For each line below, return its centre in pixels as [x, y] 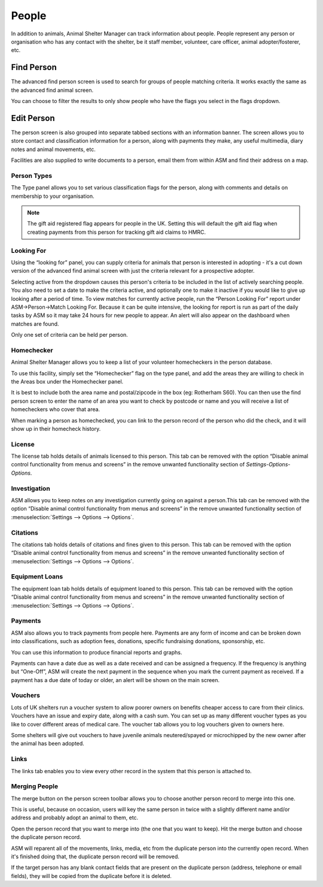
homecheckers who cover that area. [56, 409]
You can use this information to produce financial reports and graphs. [97, 652]
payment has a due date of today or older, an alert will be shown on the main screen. [115, 680]
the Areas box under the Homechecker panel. [67, 381]
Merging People [35, 786]
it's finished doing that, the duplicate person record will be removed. [95, 856]
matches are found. [35, 324]
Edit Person [33, 118]
